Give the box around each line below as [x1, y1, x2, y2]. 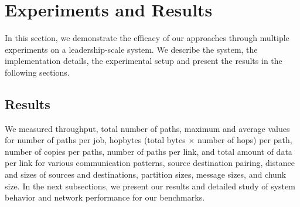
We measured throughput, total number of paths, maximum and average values [5, 122, 290, 134]
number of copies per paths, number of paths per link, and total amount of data [5, 145, 292, 157]
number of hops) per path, [197, 134, 292, 146]
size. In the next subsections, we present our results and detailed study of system [5, 179, 295, 192]
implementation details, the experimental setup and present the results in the [5, 55, 282, 67]
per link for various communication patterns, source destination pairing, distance [5, 157, 295, 169]
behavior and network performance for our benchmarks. [5, 191, 205, 203]
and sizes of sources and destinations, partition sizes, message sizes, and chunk [5, 168, 287, 181]
